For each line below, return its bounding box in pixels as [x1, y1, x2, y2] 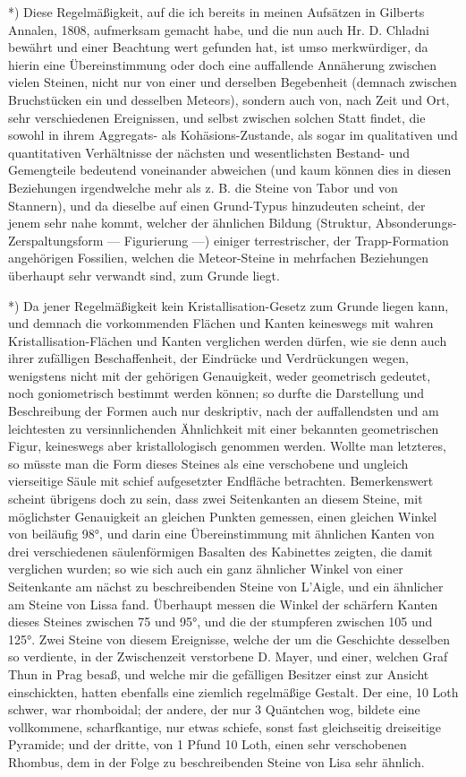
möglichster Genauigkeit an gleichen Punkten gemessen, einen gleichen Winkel [8, 506, 437, 525]
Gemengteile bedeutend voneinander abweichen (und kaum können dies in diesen [8, 160, 452, 179]
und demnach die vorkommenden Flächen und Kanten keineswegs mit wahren [8, 314, 434, 332]
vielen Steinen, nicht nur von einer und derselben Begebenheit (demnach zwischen [8, 73, 457, 91]
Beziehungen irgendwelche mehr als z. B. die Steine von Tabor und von [8, 177, 398, 196]
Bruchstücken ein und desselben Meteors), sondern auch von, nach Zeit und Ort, [8, 90, 450, 108]
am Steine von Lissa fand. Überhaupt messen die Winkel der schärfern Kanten [8, 594, 438, 613]
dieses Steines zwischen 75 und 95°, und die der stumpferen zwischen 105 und [8, 612, 433, 631]
